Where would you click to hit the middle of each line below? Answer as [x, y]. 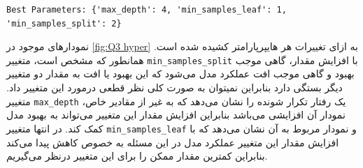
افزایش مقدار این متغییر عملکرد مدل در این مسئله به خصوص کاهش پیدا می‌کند [173, 142]
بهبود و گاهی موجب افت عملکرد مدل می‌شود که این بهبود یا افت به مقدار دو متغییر [180, 74]
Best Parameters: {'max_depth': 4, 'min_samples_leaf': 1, [147, 10]
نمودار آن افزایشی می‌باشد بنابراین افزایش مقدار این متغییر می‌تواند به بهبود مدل [176, 115]
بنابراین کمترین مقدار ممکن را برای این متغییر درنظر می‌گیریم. [137, 156]
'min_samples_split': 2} [64, 23]
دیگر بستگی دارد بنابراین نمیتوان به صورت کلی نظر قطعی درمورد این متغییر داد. [175, 87]
